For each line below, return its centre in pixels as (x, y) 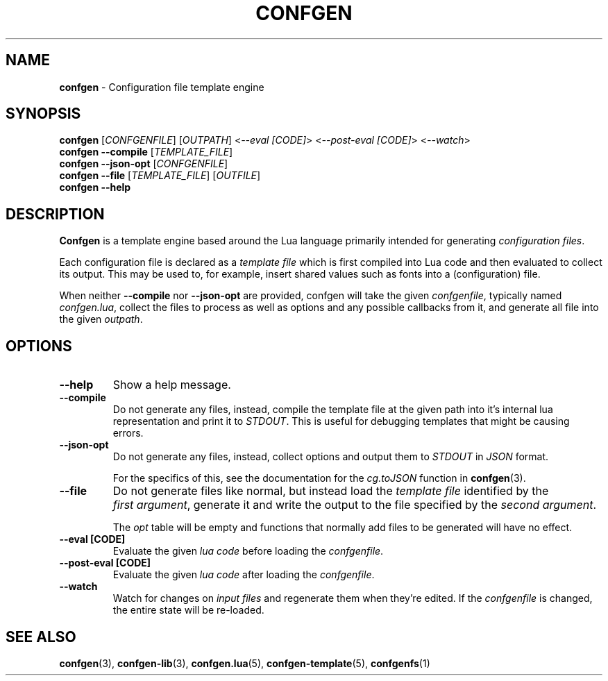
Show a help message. (172, 385)
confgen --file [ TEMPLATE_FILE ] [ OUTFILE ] (160, 176)
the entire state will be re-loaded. (188, 610)
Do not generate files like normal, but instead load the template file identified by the (331, 491)
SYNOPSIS (43, 114)
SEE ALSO (41, 637)
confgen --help (95, 187)
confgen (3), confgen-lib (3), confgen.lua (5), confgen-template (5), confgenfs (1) (245, 663)
